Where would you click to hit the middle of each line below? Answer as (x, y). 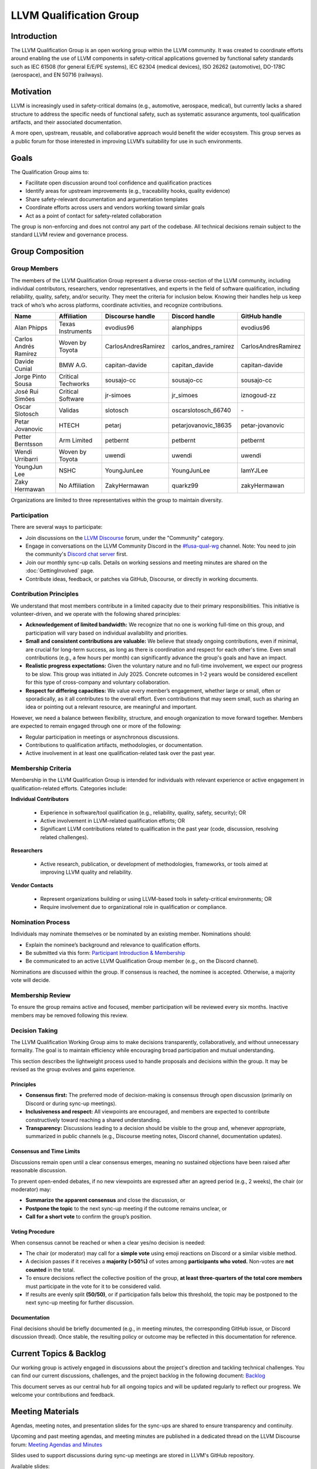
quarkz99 (185, 486)
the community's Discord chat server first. (77, 554)
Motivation (31, 92)
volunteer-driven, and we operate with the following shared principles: (96, 614)
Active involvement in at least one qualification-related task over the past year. (120, 753)
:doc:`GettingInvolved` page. (60, 571)
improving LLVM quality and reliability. (86, 872)
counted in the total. (50, 1270)
